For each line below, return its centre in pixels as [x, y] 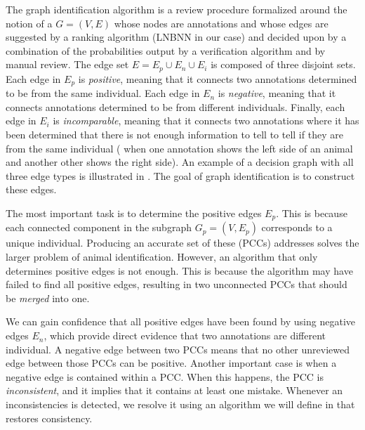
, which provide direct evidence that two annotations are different [185, 335]
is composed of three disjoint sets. [283, 64]
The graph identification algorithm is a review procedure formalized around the [177, 9]
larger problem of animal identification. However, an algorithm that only [162, 257]
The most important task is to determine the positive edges [134, 213]
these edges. [31, 189]
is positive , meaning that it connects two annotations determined [218, 78]
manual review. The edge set [67, 64]
